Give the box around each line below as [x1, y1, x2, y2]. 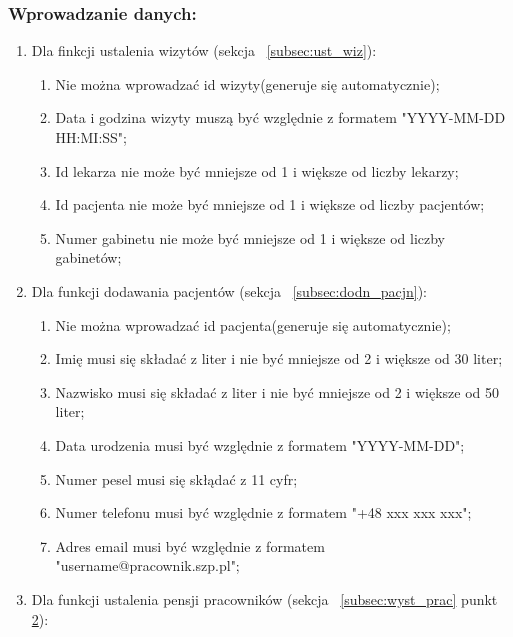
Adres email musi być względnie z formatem [55, 535, 325, 556]
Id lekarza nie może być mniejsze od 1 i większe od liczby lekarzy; [55, 160, 459, 181]
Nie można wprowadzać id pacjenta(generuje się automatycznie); [55, 314, 451, 335]
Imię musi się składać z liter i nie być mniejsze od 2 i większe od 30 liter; [55, 348, 503, 369]
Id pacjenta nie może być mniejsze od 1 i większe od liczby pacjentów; [55, 194, 485, 215]
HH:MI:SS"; [55, 127, 127, 147]
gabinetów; [55, 247, 122, 268]
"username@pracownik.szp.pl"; [55, 555, 240, 576]
